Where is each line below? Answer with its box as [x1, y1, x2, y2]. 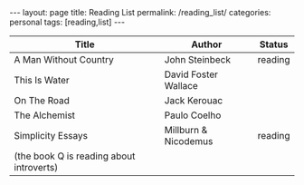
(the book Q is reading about [14, 150, 136, 162]
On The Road [14, 94, 70, 106]
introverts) [14, 161, 59, 173]
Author [191, 38, 223, 51]
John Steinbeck [164, 54, 232, 65]
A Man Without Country [14, 54, 115, 65]
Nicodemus [164, 135, 214, 147]
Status [259, 38, 289, 51]
